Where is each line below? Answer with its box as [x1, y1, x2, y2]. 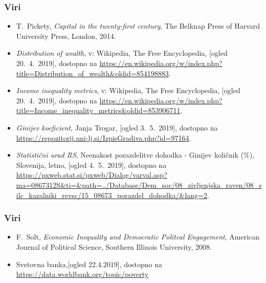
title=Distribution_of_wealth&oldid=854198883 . [16, 68, 171, 78]
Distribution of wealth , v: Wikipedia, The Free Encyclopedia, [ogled [16, 48, 228, 58]
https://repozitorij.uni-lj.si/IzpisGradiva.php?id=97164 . [16, 132, 191, 143]
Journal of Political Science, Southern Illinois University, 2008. [16, 241, 212, 252]
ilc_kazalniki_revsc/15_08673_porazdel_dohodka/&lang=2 [16, 189, 207, 200]
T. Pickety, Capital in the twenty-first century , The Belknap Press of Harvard [16, 20, 260, 31]
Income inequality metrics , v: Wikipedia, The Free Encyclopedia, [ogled [16, 85, 240, 96]
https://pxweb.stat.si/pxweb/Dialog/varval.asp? [16, 169, 167, 180]
